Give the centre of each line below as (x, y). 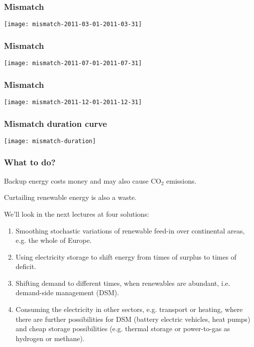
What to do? (30, 162)
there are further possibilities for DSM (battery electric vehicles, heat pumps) (133, 319)
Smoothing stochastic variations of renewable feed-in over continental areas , (130, 230)
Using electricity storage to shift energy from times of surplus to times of (126, 256)
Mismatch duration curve (56, 123)
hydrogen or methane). (50, 338)
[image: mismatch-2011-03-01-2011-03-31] (73, 24)
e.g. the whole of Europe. (54, 240)
